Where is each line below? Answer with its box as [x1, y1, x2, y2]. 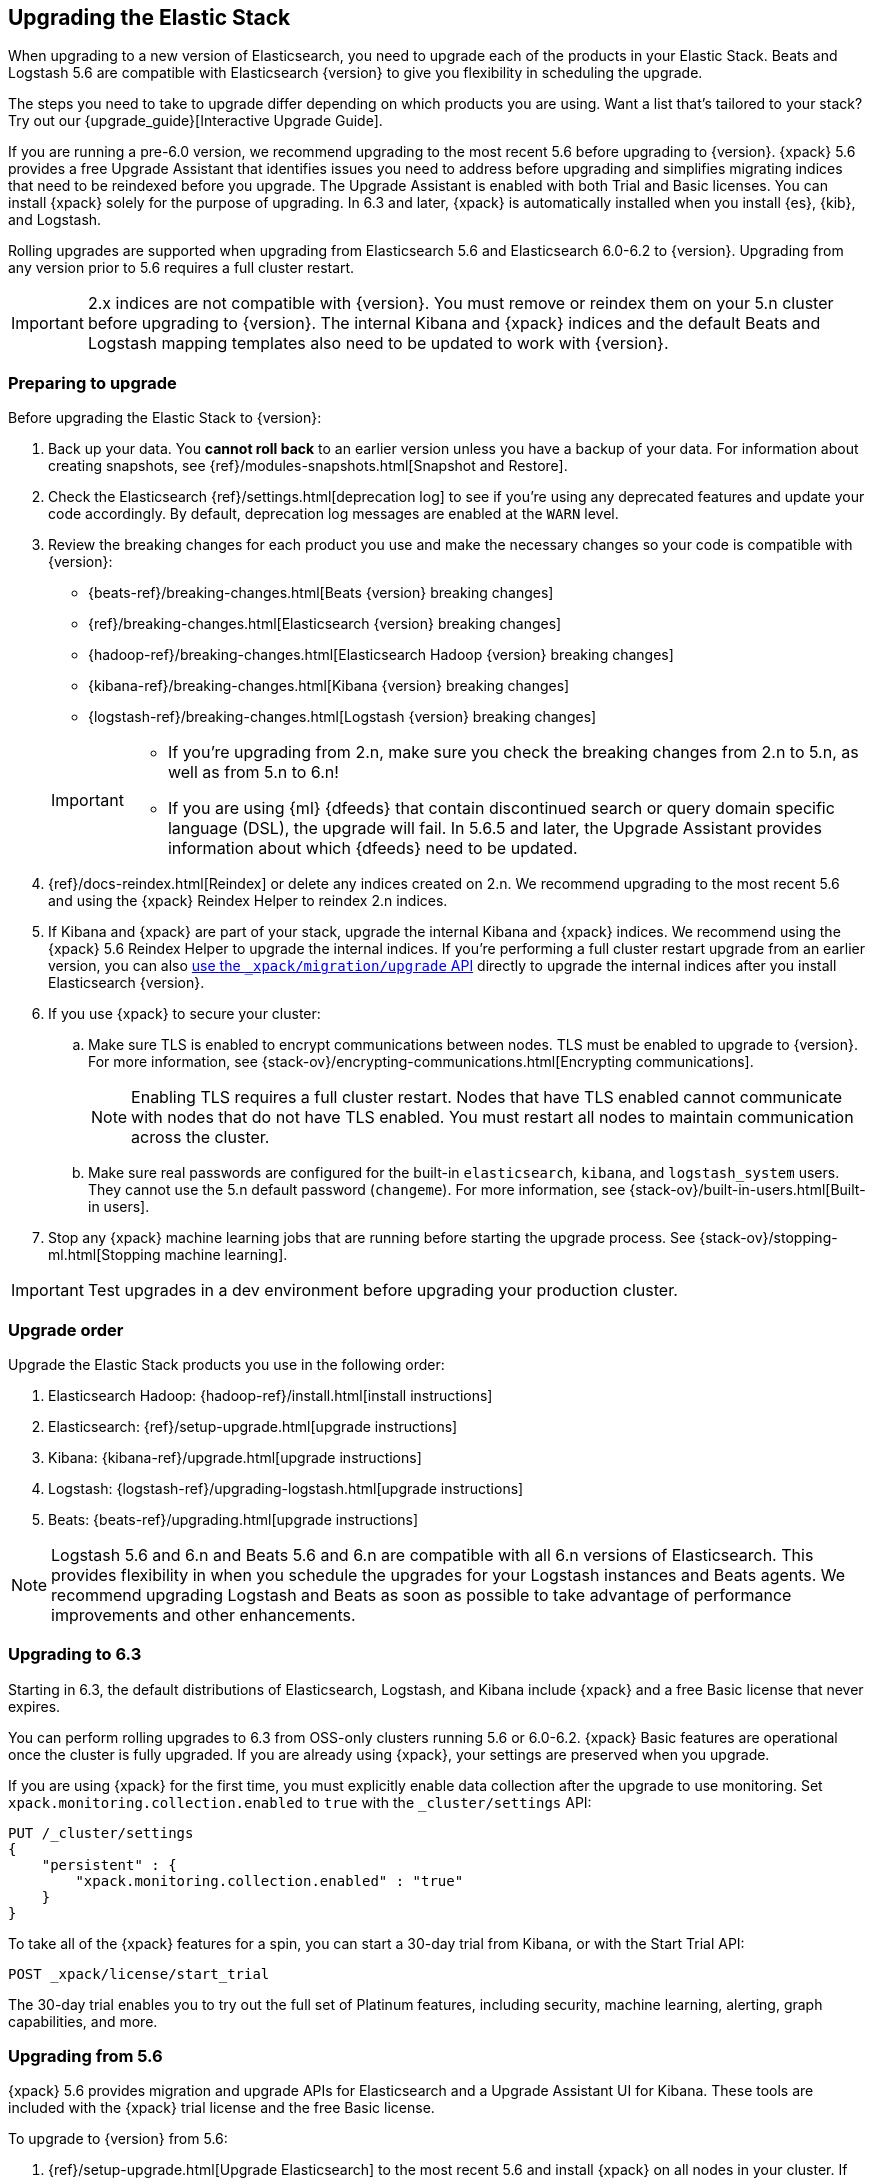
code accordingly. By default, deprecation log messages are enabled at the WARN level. [48, 505, 619, 523]
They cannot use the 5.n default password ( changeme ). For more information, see [88, 1181, 626, 1199]
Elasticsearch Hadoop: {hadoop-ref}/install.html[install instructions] [48, 1386, 493, 1404]
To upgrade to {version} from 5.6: [8, 2130, 228, 2148]
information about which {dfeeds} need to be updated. [167, 838, 578, 859]
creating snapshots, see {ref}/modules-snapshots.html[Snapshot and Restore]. [48, 457, 568, 475]
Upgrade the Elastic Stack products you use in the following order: [8, 1355, 445, 1373]
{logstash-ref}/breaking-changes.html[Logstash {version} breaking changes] [88, 708, 597, 726]
